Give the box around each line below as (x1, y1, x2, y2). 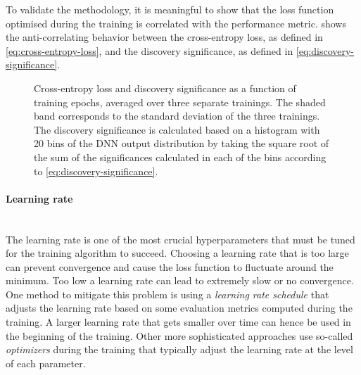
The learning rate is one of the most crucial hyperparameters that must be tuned (6, 231, 355, 246)
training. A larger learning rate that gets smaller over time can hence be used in (6, 314, 351, 329)
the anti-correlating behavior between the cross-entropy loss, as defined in (6, 30, 323, 44)
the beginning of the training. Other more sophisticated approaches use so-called (6, 328, 353, 343)
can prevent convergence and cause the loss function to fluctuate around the (6, 259, 334, 274)
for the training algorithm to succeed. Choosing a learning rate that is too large (6, 246, 349, 260)
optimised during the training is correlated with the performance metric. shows (6, 15, 346, 30)
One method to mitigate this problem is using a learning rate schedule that (6, 286, 329, 301)
